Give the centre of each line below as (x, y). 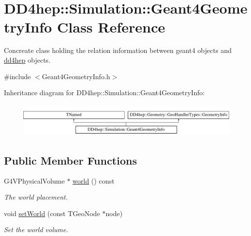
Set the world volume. (36, 229)
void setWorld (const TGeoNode (52, 213)
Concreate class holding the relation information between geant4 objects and (118, 50)
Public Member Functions (70, 160)
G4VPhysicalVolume (34, 180)
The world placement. (36, 197)
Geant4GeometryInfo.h (76, 76)
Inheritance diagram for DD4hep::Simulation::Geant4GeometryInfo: (104, 93)
